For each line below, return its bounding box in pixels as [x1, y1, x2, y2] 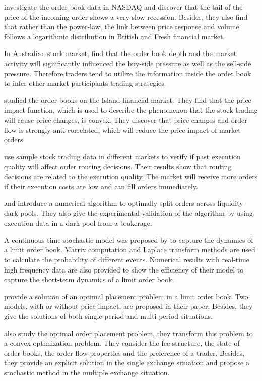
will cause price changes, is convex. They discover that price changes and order [4, 114, 247, 125]
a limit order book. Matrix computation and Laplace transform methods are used [4, 244, 255, 255]
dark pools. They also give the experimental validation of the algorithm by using [4, 207, 253, 218]
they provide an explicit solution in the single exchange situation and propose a [4, 357, 249, 368]
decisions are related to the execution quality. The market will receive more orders [4, 171, 258, 181]
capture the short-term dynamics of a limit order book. [4, 274, 174, 285]
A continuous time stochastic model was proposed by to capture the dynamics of [4, 234, 253, 245]
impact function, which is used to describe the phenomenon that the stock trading [4, 104, 258, 115]
